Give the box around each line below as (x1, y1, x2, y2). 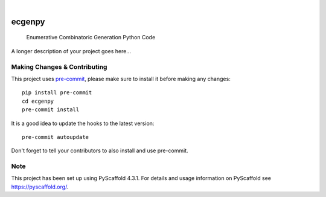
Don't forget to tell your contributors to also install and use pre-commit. (11, 147, 188, 154)
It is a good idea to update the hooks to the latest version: (11, 120, 155, 127)
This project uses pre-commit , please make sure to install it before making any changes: (11, 75, 231, 82)
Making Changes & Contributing (11, 62, 107, 71)
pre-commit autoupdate (22, 134, 89, 140)
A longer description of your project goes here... (11, 47, 131, 54)
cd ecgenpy (22, 97, 54, 105)
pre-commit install (22, 106, 80, 113)
